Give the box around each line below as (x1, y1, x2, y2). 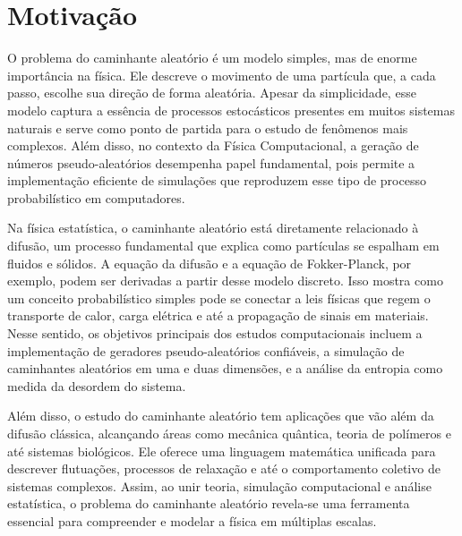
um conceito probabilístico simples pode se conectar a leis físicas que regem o (7, 288, 431, 307)
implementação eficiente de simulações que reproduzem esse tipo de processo (7, 171, 426, 190)
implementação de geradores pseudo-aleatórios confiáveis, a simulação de (7, 341, 405, 360)
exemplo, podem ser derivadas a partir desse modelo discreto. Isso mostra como (7, 271, 443, 290)
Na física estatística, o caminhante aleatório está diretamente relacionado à (7, 218, 419, 237)
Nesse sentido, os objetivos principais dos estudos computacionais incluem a (7, 324, 423, 343)
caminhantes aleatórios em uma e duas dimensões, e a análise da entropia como (7, 359, 443, 378)
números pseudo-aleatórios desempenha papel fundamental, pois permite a (7, 153, 415, 172)
